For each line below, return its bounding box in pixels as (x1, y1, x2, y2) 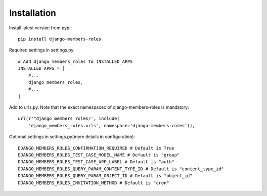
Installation (9, 7, 56, 18)
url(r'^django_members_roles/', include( (18, 116, 120, 121)
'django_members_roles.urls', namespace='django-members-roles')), (28, 123, 195, 128)
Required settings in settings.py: (9, 47, 75, 53)
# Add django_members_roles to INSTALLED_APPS (18, 58, 133, 64)
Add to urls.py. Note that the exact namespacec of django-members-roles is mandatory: (9, 104, 189, 110)
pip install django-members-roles (18, 36, 101, 42)
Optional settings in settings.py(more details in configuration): (9, 134, 135, 140)
